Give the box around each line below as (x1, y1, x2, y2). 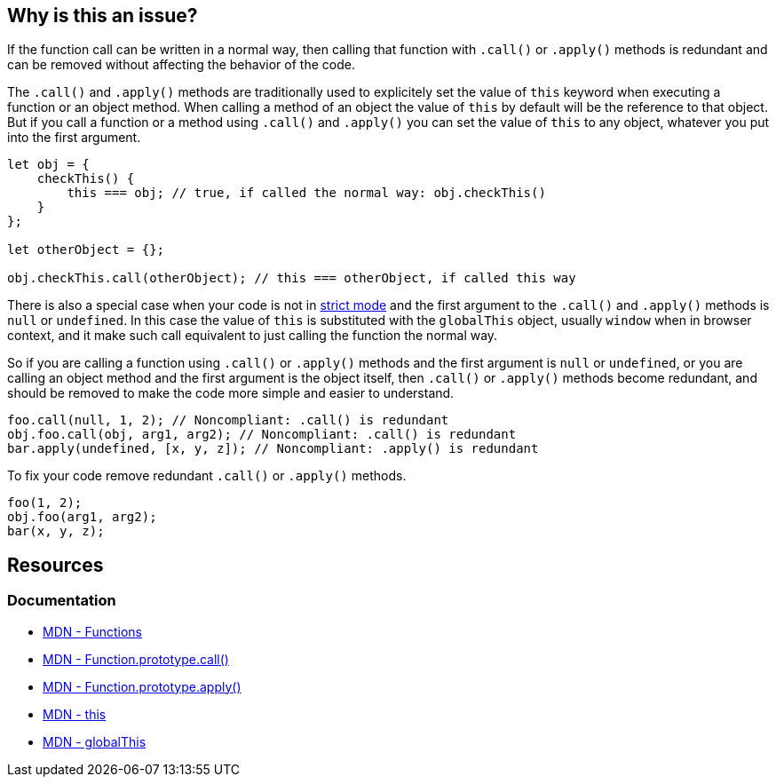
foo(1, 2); (7, 495, 83, 511)
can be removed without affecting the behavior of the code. (7, 57, 355, 73)
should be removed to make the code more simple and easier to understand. (7, 385, 455, 401)
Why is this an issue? (7, 4, 198, 27)
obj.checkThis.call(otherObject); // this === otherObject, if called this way (7, 271, 576, 286)
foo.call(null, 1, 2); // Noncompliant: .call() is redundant (7, 413, 449, 428)
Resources (7, 553, 104, 576)
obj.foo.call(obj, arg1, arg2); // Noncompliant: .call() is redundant (7, 427, 517, 442)
